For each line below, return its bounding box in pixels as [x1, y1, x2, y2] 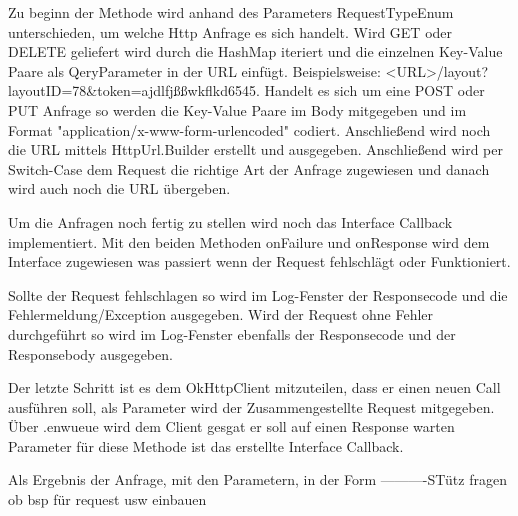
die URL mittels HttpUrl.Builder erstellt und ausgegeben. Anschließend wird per [8, 139, 503, 160]
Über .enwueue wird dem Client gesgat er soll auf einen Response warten [8, 416, 455, 437]
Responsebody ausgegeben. [8, 343, 173, 364]
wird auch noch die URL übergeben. [8, 178, 231, 199]
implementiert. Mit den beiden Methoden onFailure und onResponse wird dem [8, 231, 490, 252]
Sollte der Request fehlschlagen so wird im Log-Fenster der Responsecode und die [8, 284, 508, 305]
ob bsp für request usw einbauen [8, 489, 207, 510]
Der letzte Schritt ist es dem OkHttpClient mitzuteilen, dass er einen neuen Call [8, 377, 501, 398]
